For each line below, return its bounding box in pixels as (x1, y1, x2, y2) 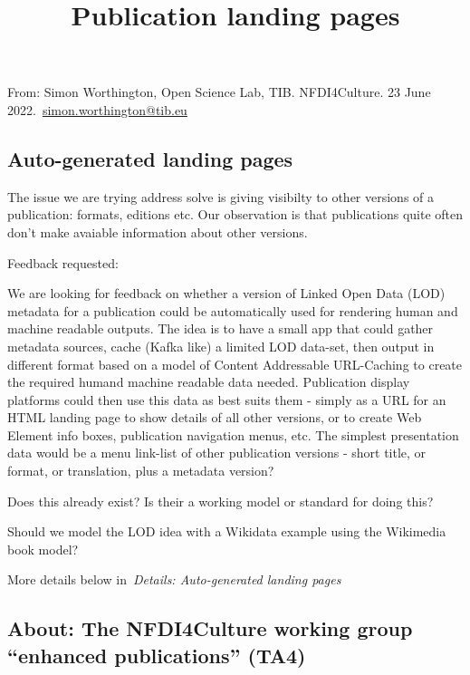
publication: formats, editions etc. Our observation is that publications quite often (7, 205, 464, 224)
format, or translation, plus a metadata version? (7, 461, 274, 480)
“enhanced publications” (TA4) (7, 641, 306, 669)
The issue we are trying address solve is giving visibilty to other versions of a (7, 187, 435, 206)
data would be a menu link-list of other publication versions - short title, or (7, 443, 427, 462)
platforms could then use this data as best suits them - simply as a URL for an (7, 390, 446, 409)
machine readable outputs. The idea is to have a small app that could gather (7, 319, 434, 338)
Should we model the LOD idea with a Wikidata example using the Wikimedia (7, 522, 446, 541)
